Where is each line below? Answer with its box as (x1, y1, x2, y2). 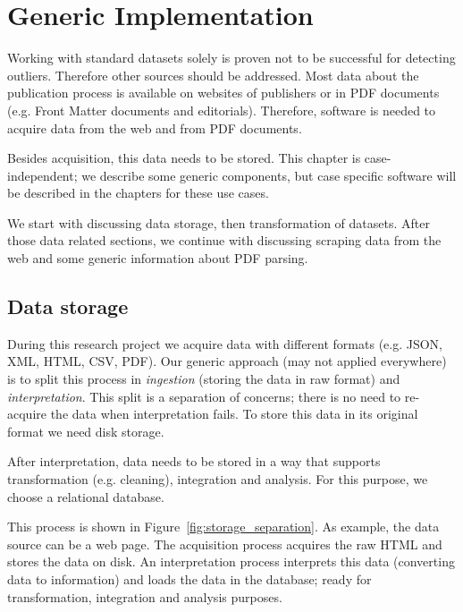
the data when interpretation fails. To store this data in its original (50, 404, 418, 423)
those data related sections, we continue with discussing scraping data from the (7, 231, 442, 250)
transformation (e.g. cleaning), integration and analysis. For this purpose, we (7, 470, 428, 489)
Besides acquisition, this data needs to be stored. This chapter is (7, 149, 361, 167)
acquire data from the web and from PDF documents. (7, 118, 302, 137)
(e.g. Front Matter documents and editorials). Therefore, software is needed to (7, 100, 436, 119)
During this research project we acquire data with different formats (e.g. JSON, (7, 334, 443, 353)
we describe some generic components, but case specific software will (81, 166, 457, 184)
